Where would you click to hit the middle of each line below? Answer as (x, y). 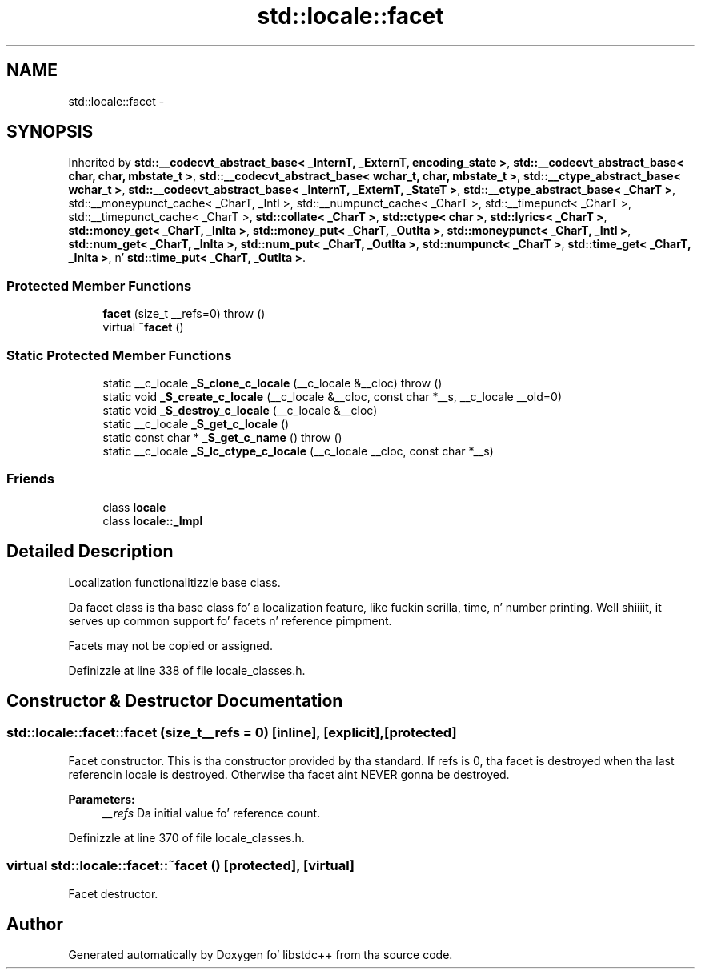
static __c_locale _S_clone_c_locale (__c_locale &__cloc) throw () (272, 383)
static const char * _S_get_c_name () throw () (222, 437)
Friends (30, 479)
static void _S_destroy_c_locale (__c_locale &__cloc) (240, 410)
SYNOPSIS (50, 132)
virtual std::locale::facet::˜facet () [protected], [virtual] (181, 866)
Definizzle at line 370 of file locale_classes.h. (186, 837)
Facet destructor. (113, 893)
